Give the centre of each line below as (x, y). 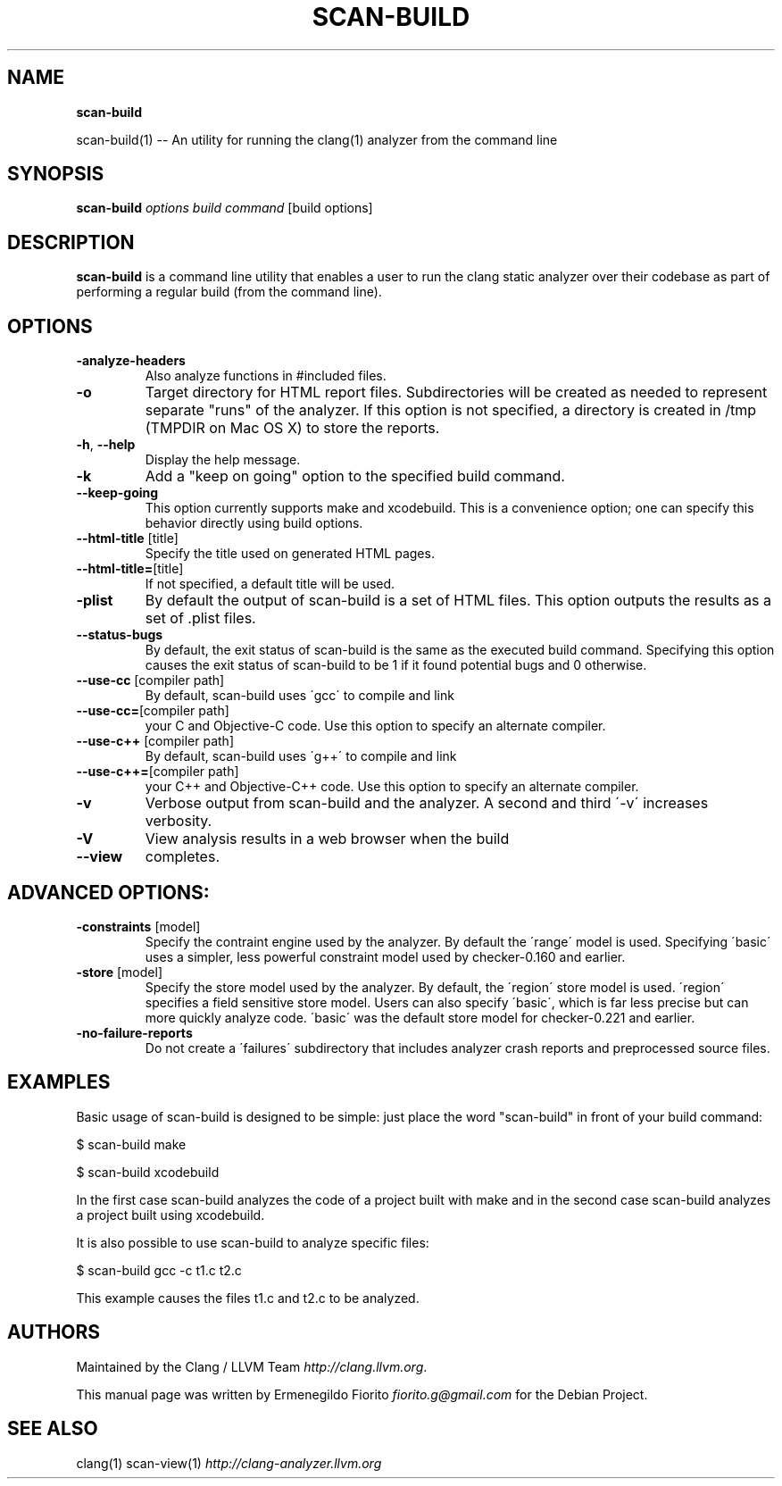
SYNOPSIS (56, 174)
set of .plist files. (200, 618)
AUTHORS (54, 1332)
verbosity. (179, 821)
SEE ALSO (53, 1429)
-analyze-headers (131, 361)
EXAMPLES (59, 1082)
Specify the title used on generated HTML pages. (290, 554)
